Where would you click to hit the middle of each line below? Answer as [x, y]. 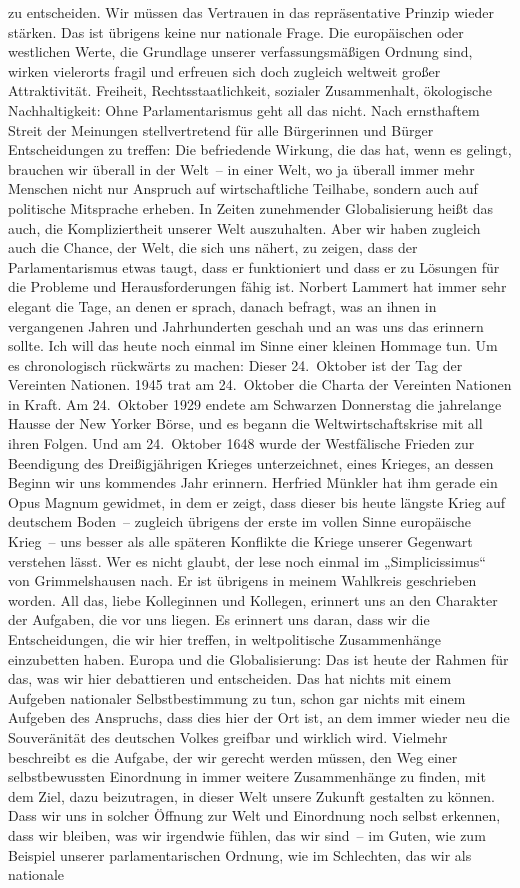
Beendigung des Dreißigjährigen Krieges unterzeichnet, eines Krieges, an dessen [251, 462]
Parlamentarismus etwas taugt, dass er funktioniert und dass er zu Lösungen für [254, 266]
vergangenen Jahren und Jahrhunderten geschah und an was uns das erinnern [246, 325]
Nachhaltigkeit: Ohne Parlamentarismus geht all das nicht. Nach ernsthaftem [244, 109]
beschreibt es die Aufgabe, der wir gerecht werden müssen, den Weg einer [233, 756]
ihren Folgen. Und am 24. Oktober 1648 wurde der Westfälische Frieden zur [241, 443]
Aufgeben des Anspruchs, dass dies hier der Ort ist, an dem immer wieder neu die [259, 717]
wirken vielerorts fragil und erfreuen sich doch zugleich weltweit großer [224, 70]
